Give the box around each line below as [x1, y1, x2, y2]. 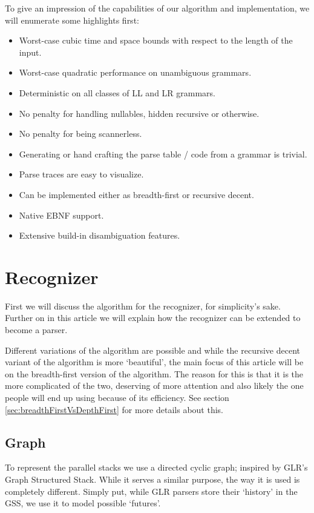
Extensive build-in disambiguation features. [19, 229, 180, 242]
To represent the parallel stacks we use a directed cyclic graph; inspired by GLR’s [5, 461, 308, 474]
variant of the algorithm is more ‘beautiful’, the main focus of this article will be [5, 356, 304, 368]
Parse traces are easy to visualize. [19, 168, 144, 180]
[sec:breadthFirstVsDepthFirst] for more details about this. [5, 403, 224, 415]
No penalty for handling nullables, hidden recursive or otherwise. [19, 107, 260, 119]
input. [19, 45, 42, 58]
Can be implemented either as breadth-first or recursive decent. [19, 188, 254, 200]
